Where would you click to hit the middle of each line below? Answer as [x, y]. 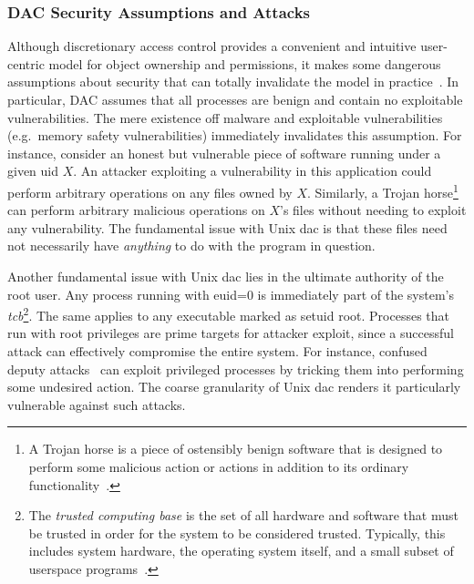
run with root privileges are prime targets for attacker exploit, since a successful [231, 333]
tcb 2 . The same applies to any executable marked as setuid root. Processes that [228, 314]
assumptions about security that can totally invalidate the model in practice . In [233, 82]
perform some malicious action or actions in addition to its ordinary [219, 466]
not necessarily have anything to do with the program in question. [191, 246]
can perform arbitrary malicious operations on [136, 210]
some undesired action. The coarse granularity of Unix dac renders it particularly [234, 387]
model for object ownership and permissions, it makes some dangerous [245, 63]
